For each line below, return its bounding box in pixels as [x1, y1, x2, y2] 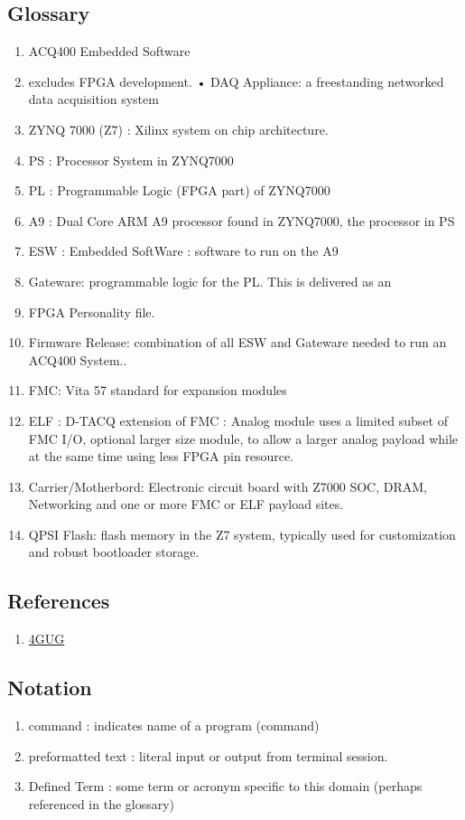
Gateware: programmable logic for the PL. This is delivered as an [28, 271, 392, 290]
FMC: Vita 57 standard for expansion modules [28, 381, 287, 400]
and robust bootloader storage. [28, 542, 200, 561]
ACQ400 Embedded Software [28, 42, 191, 61]
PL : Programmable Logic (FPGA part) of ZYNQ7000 [28, 181, 330, 200]
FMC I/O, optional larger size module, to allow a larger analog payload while [28, 429, 459, 448]
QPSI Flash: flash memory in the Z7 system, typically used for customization [28, 524, 456, 543]
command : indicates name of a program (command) [28, 716, 320, 735]
